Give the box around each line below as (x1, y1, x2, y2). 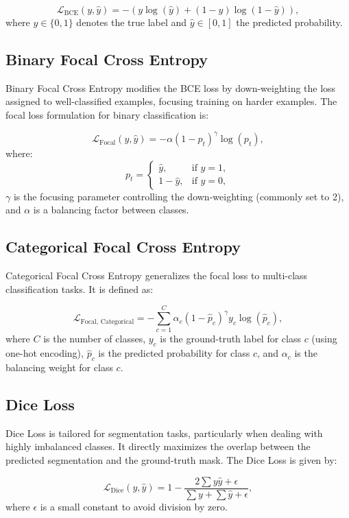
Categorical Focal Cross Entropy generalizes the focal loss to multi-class (5, 268, 308, 283)
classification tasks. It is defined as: (5, 281, 154, 296)
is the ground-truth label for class (160, 331, 301, 346)
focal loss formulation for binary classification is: (5, 107, 209, 121)
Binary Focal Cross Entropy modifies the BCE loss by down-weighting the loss (5, 80, 336, 95)
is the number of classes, (43, 331, 146, 346)
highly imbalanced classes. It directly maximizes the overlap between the (5, 439, 311, 454)
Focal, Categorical (80, 318, 134, 325)
